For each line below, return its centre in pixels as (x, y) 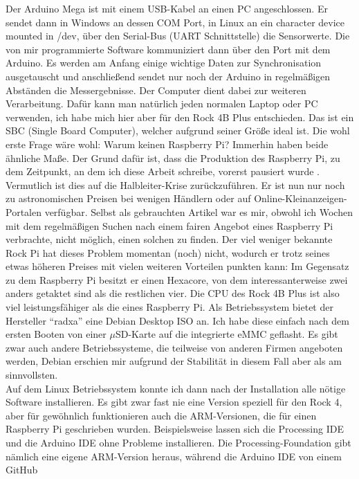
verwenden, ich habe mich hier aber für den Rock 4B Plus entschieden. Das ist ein (180, 117)
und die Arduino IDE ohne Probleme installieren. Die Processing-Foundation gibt (178, 442)
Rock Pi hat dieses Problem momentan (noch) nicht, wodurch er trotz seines (168, 252)
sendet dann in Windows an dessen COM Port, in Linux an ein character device (175, 22)
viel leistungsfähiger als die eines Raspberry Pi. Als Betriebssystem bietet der (169, 307)
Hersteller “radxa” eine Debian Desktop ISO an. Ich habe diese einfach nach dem (177, 320)
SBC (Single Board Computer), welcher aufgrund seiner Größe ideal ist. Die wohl (178, 130)
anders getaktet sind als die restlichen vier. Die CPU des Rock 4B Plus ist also (173, 293)
